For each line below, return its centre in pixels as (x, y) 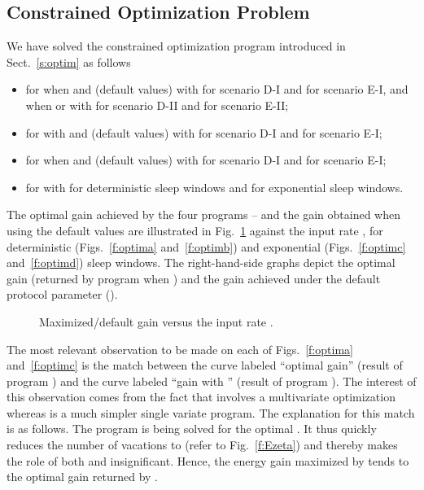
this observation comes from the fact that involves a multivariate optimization (201, 397)
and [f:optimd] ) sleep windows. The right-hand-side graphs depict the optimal (201, 262)
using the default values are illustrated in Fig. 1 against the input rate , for (195, 230)
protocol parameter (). (62, 294)
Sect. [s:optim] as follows (69, 61)
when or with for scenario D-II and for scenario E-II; (157, 105)
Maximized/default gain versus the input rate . (156, 321)
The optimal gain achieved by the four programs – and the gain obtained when (203, 214)
